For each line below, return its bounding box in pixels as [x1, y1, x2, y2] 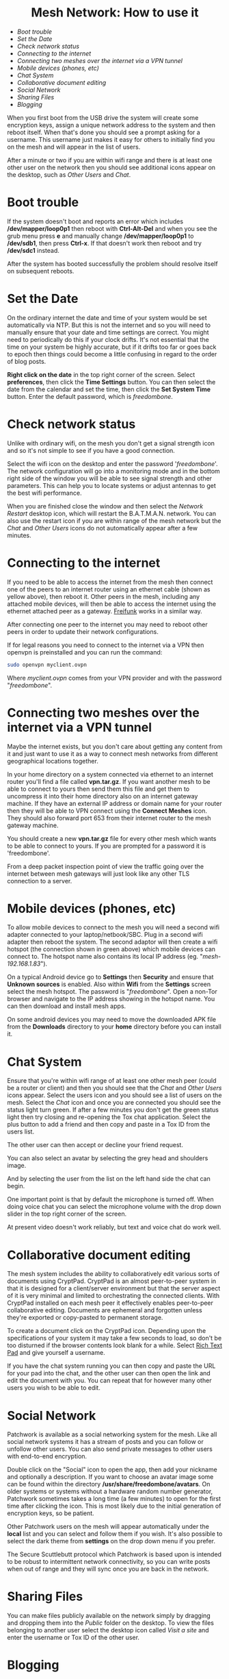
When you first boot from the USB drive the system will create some [7, 113, 199, 121]
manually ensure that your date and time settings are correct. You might [7, 328, 210, 336]
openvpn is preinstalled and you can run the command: [7, 648, 163, 656]
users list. [7, 1127, 35, 1136]
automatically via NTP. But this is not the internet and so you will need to [7, 321, 211, 329]
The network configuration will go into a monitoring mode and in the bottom [7, 467, 220, 475]
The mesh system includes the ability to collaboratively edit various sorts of [7, 1270, 220, 1278]
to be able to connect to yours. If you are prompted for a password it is [7, 842, 206, 850]
